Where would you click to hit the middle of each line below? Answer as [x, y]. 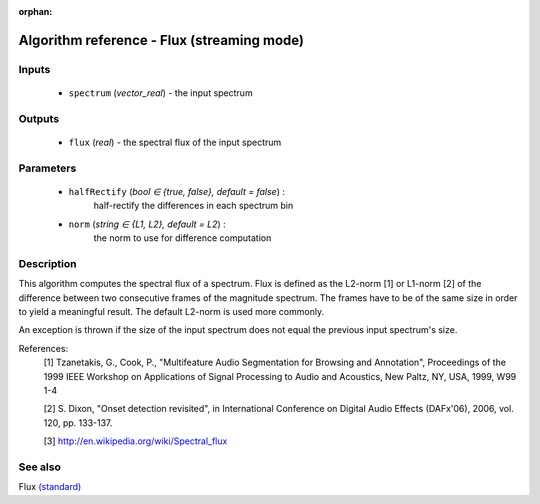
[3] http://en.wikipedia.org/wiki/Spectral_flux [135, 441]
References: [43, 348]
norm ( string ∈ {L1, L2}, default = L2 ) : [147, 224]
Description [47, 263]
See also [40, 467]
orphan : [35, 11]
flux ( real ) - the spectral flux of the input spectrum [175, 142]
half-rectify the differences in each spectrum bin [193, 206]
